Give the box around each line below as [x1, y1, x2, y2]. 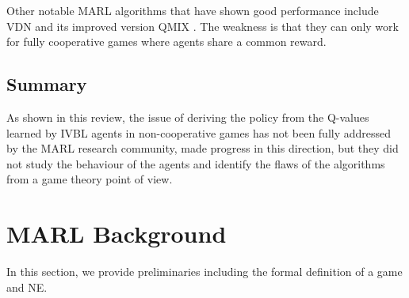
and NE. [6, 278, 48, 295]
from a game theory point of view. [6, 171, 173, 187]
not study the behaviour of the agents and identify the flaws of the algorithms [6, 155, 385, 172]
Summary [6, 72, 87, 96]
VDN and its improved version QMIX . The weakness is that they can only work [6, 17, 399, 34]
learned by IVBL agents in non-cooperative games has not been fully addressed [6, 124, 392, 141]
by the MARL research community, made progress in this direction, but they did [6, 140, 399, 157]
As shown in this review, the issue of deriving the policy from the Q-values [6, 108, 369, 125]
